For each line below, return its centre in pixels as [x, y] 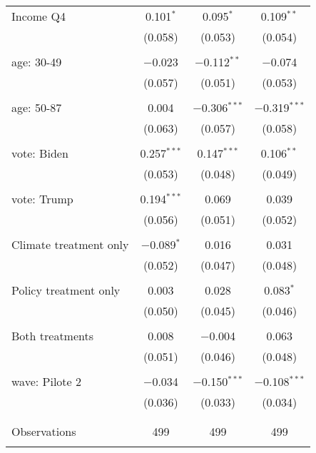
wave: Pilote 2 [46, 381]
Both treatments [53, 336]
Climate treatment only [70, 244]
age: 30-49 [37, 62]
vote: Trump [42, 199]
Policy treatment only [66, 290]
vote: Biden [40, 153]
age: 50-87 [37, 107]
